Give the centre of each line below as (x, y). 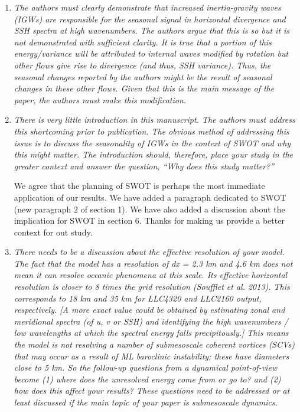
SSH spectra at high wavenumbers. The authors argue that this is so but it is (152, 30)
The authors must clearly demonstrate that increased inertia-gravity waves (147, 7)
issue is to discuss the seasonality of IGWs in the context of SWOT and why (152, 143)
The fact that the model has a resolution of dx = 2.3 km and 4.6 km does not (153, 263)
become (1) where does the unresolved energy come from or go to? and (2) (147, 379)
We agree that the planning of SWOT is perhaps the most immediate (139, 186)
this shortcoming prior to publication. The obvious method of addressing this (151, 131)
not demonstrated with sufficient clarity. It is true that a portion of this (143, 42)
